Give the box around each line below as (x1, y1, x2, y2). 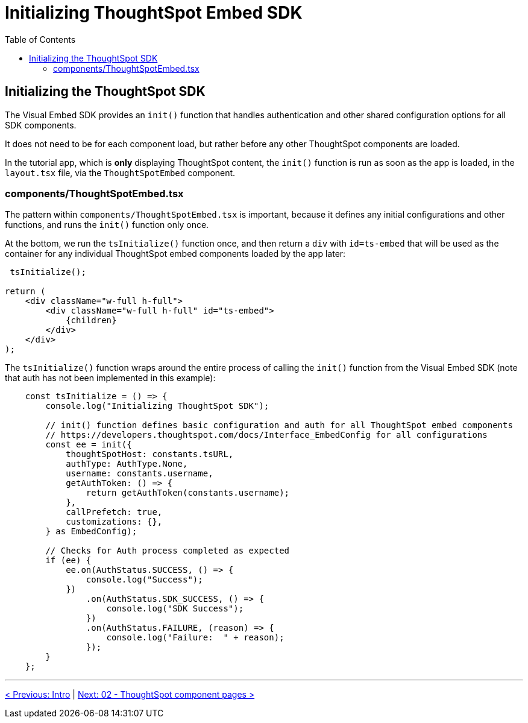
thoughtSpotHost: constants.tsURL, (66, 449, 234, 459)
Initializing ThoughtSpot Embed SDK (5, 2, 303, 23)
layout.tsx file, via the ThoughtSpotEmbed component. (5, 167, 236, 178)
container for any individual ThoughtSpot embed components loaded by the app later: (5, 248, 346, 259)
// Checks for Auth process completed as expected (45, 546, 290, 556)
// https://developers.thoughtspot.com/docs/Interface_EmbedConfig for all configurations (45, 430, 488, 440)
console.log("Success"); (86, 575, 203, 585)
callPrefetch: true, (66, 507, 163, 517)
